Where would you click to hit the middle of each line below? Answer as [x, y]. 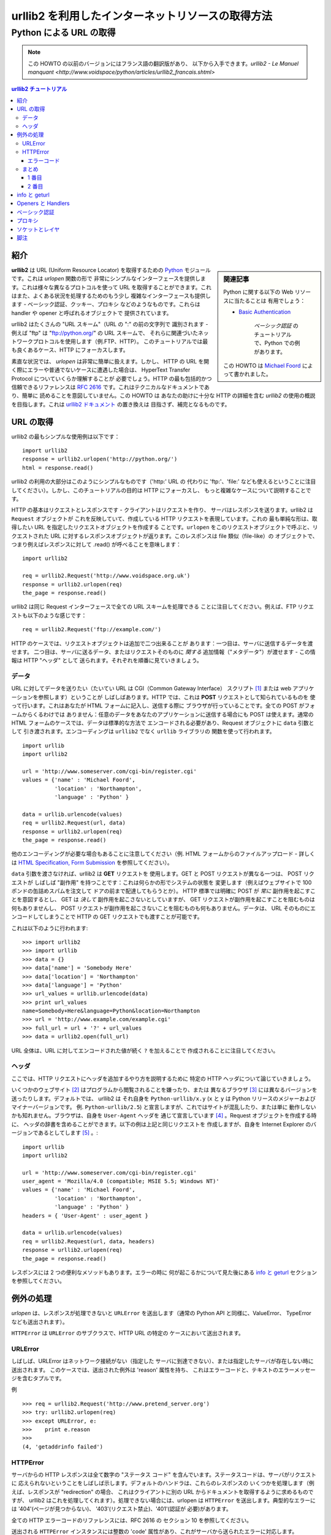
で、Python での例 [277, 343]
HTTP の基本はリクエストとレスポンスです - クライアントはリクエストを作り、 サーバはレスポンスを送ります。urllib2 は [162, 510]
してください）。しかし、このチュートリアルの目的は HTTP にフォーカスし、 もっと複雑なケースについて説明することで [161, 490]
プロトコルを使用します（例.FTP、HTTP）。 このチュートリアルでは [118, 341]
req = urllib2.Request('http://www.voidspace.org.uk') [106, 576]
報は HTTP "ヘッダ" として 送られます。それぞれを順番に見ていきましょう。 [107, 661]
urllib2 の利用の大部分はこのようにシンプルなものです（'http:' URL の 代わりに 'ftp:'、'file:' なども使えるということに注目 [164, 481]
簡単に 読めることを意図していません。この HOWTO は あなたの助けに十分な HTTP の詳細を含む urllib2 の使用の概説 [169, 395]
